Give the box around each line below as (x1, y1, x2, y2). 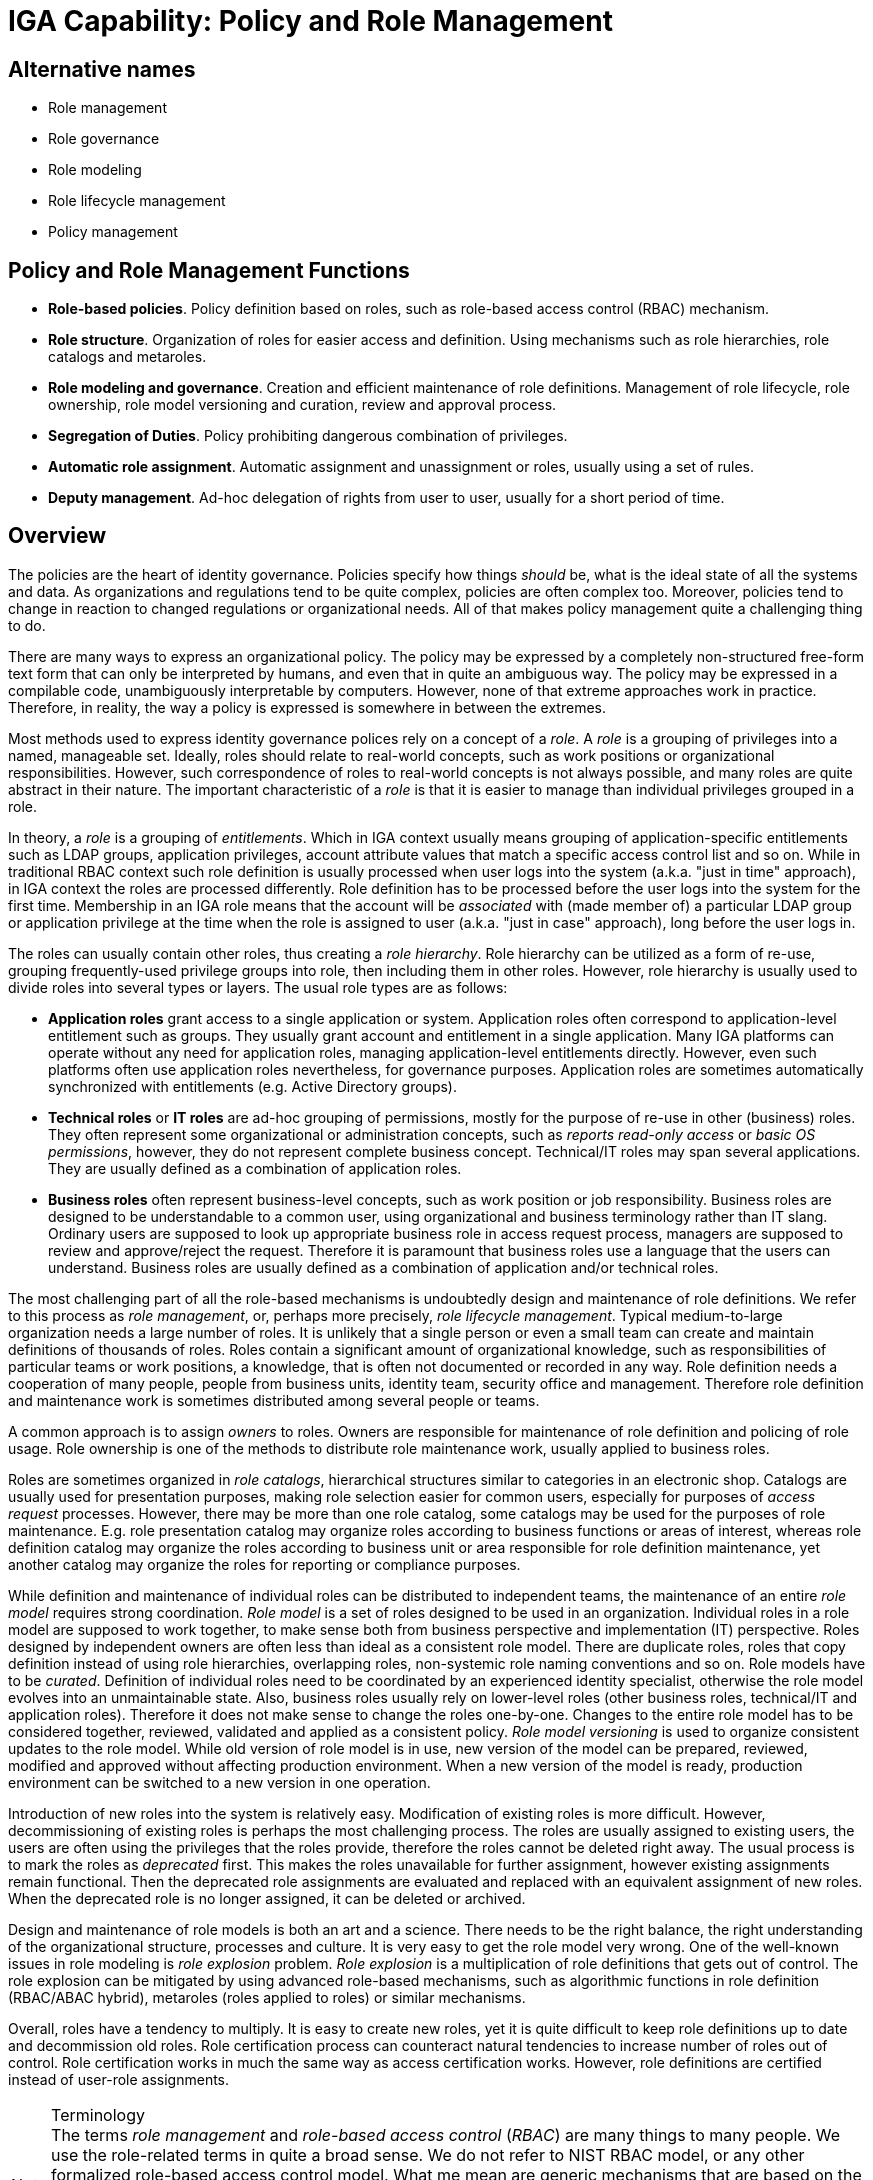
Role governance (48, 130, 160, 148)
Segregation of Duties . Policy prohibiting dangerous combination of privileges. (48, 427, 568, 445)
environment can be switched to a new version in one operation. (8, 1773, 431, 1791)
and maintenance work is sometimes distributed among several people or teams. (8, 1391, 540, 1409)
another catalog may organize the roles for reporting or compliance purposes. (8, 1555, 521, 1573)
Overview (8, 523, 107, 549)
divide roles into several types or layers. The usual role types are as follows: (8, 978, 508, 996)
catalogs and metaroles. (48, 348, 207, 366)
